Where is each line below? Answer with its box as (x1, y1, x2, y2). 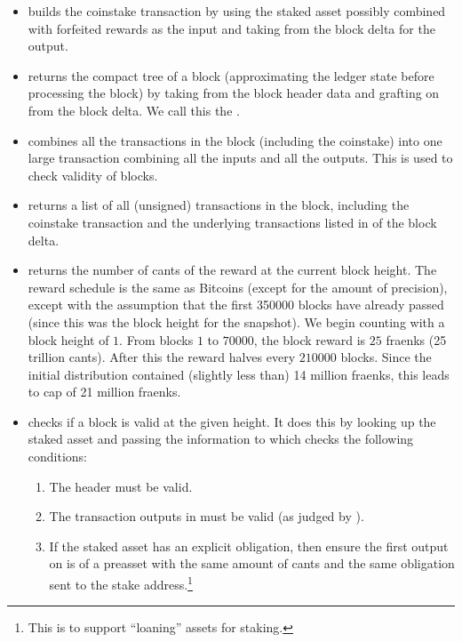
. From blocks (119, 330, 194, 349)
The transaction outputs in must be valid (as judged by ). (49, 507, 364, 526)
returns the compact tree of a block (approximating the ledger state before (28, 66, 434, 84)
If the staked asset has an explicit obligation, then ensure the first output (49, 536, 449, 555)
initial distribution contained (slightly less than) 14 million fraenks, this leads (28, 365, 450, 383)
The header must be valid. (49, 477, 193, 495)
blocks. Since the (340, 348, 432, 366)
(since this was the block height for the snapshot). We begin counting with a (28, 312, 445, 331)
